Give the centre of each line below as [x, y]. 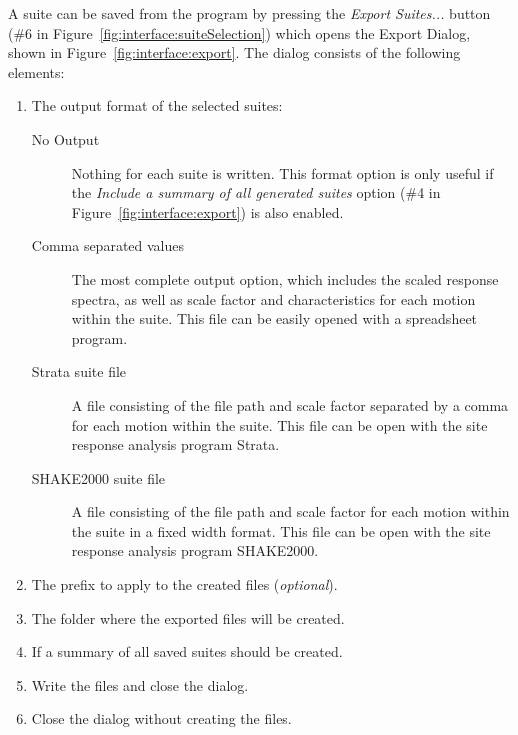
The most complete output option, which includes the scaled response [285, 278]
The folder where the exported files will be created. [188, 617]
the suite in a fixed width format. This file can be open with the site [281, 530]
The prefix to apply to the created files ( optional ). [184, 584]
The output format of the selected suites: [157, 105]
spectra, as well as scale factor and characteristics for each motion [273, 298]
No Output [65, 138]
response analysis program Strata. [175, 444]
